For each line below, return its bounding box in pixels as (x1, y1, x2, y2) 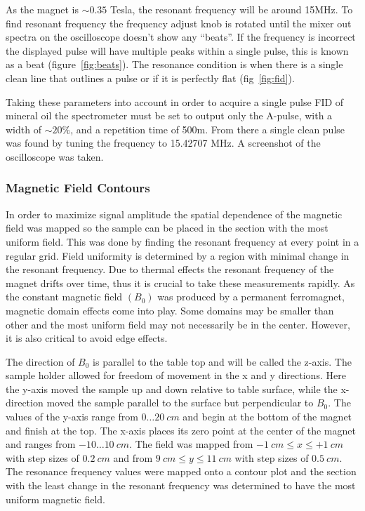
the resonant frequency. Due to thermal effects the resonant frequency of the (6, 262, 334, 277)
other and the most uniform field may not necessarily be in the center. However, (6, 317, 350, 331)
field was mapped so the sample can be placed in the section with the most (6, 220, 328, 235)
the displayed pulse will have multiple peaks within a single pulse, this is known (6, 43, 349, 58)
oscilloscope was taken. (6, 149, 104, 164)
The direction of (6, 354, 75, 369)
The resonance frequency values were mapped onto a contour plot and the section (6, 464, 357, 479)
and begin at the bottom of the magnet (182, 409, 352, 424)
